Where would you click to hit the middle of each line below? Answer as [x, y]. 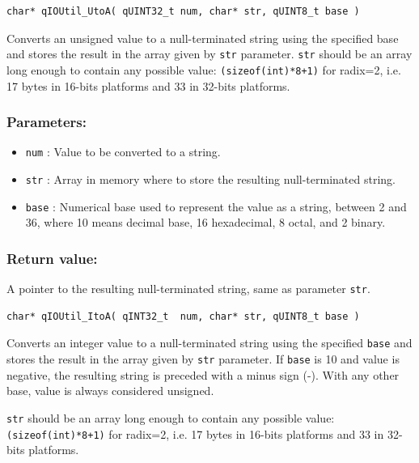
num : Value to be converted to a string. [123, 152]
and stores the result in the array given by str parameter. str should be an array [209, 54]
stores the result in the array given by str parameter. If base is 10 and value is [203, 359]
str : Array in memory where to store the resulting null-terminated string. [210, 178]
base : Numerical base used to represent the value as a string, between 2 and [216, 206]
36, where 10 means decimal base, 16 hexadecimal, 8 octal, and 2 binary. [205, 222]
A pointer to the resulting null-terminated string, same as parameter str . [188, 289]
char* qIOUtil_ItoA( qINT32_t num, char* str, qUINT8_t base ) [183, 316]
